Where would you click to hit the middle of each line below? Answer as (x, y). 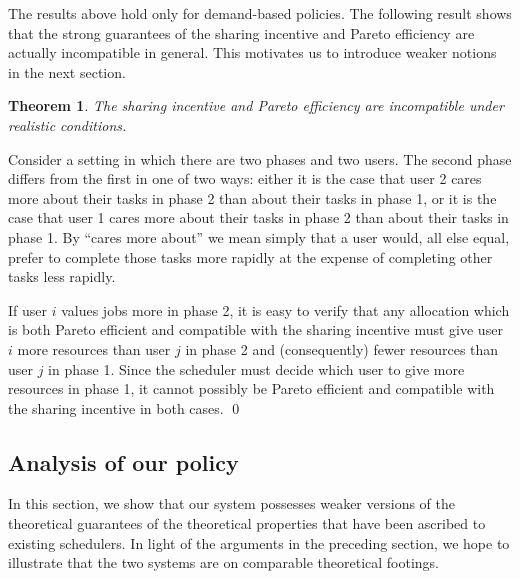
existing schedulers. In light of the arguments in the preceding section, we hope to (259, 542)
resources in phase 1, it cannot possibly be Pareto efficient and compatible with (251, 388)
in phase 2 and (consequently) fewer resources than (342, 348)
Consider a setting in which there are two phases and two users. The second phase (260, 158)
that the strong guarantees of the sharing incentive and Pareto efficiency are (241, 32)
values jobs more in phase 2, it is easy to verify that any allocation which (285, 309)
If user (28, 309)
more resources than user (94, 348)
